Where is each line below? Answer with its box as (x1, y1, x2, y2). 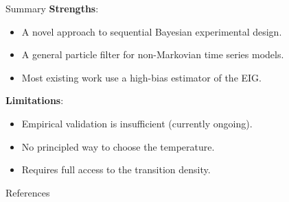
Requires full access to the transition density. (21, 162, 211, 177)
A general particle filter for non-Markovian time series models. (21, 47, 284, 62)
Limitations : (5, 93, 64, 108)
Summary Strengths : (5, 1, 99, 15)
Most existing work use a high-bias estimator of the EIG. (21, 70, 262, 84)
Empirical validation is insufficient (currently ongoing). (21, 116, 253, 130)
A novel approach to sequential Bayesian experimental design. (21, 24, 282, 38)
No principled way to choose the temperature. (21, 139, 215, 153)
